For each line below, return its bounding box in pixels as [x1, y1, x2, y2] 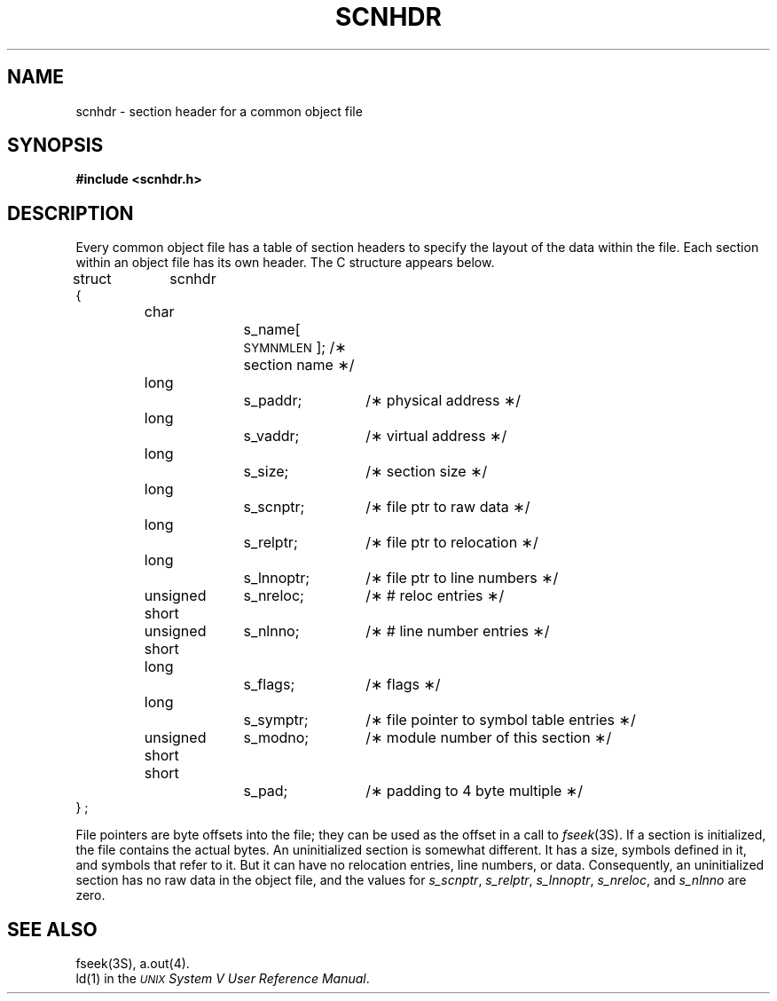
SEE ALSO [7, 918, 98, 941]
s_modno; [243, 729, 310, 747]
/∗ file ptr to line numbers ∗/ [365, 569, 559, 587]
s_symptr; [243, 711, 309, 729]
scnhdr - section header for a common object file [75, 103, 363, 119]
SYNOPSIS [7, 134, 104, 157]
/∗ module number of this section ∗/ [365, 729, 612, 747]
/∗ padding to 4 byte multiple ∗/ [365, 782, 584, 800]
